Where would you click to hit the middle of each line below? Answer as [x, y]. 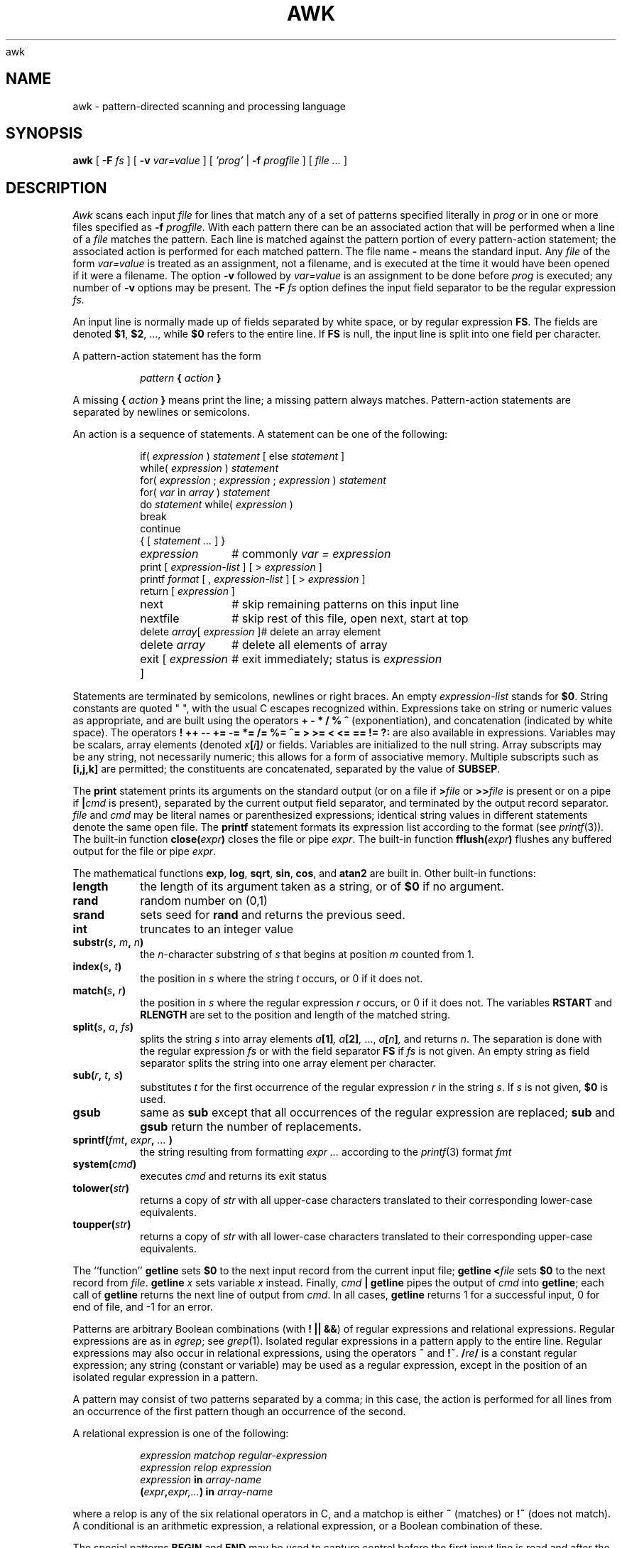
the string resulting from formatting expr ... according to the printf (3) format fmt [326, 1152]
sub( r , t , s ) [98, 1075]
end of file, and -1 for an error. [143, 1307]
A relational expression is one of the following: [181, 1434]
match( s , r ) [99, 991]
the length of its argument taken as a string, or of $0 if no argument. [322, 887]
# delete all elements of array [310, 645]
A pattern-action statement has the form [167, 356]
